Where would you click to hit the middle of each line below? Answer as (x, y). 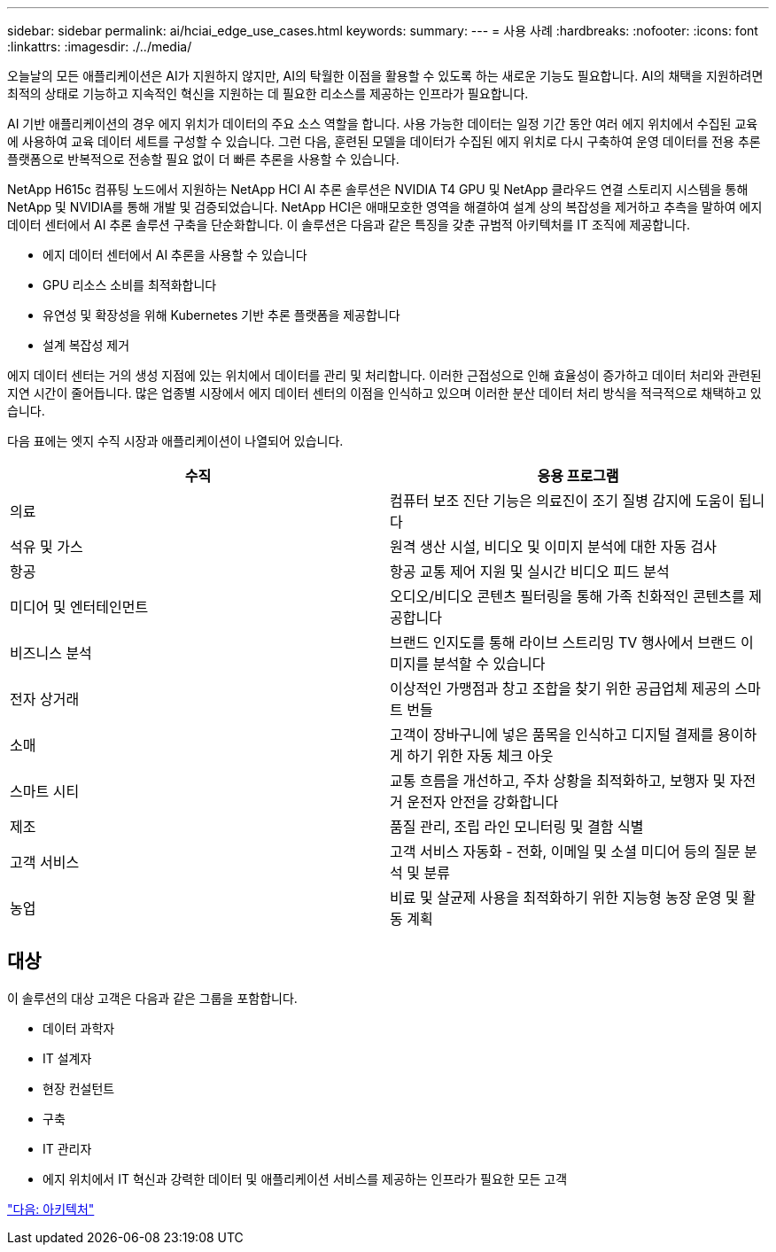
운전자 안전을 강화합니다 (483, 802)
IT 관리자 (67, 1148)
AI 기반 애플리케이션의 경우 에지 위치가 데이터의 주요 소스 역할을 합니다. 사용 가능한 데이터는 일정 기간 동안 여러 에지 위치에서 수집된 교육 (383, 124)
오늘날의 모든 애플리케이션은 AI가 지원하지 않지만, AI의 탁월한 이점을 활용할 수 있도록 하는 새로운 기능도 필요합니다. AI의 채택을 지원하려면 (385, 76)
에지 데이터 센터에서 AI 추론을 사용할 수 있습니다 (175, 255)
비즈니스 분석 (51, 653)
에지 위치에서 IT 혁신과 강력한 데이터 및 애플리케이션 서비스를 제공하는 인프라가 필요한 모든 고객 (305, 1178)
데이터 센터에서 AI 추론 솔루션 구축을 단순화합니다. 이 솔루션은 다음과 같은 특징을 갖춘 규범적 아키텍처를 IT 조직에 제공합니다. (349, 225)
